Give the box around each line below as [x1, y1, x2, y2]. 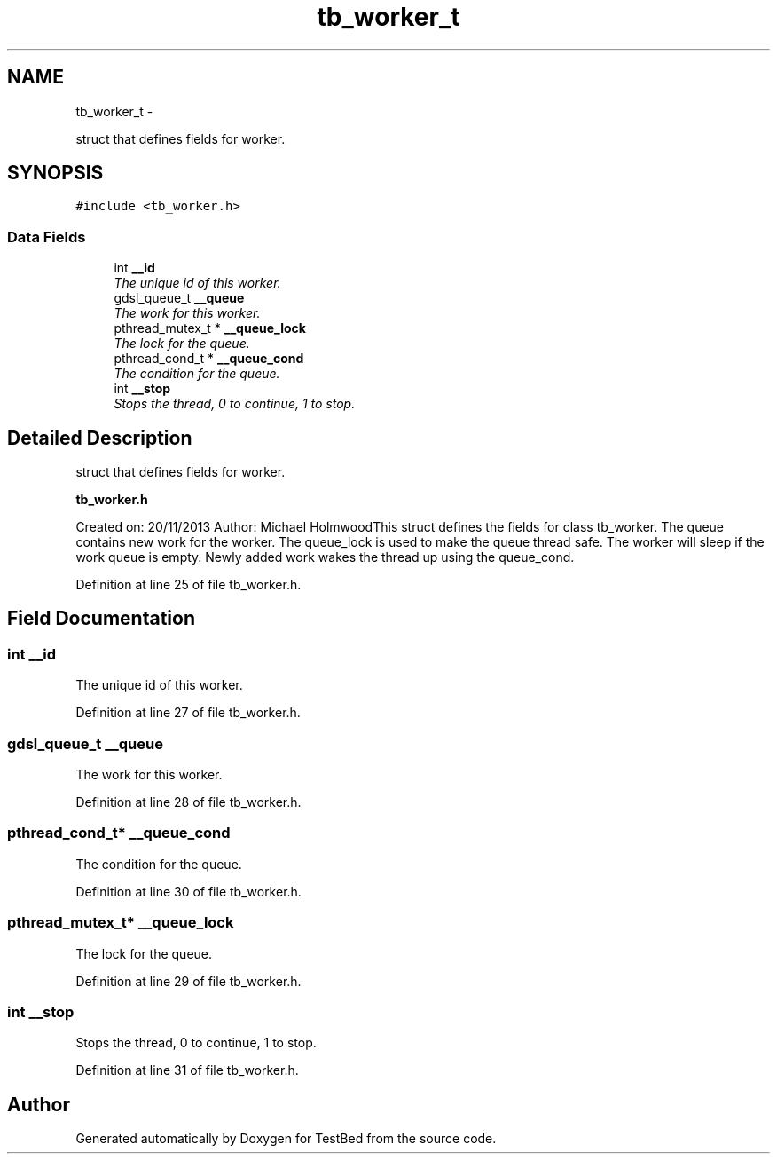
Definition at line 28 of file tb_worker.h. [75, 794, 302, 810]
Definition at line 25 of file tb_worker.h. [75, 577, 302, 593]
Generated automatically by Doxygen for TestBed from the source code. [75, 1131, 497, 1147]
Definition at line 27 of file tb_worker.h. [75, 705, 301, 721]
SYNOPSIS [7, 162, 104, 185]
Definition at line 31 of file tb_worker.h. [75, 1062, 299, 1078]
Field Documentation [7, 607, 195, 630]
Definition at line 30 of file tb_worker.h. [75, 883, 302, 899]
